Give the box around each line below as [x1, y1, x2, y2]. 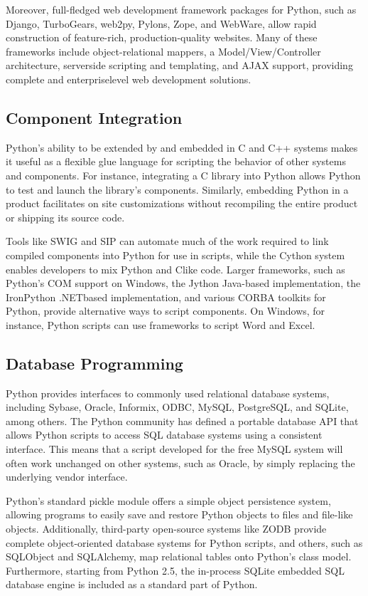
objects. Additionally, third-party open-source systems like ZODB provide [6, 521, 327, 536]
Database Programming [6, 352, 183, 374]
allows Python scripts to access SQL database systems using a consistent [6, 427, 323, 442]
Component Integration [6, 106, 183, 128]
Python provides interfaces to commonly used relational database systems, [6, 385, 330, 400]
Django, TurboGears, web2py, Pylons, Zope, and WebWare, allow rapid [6, 16, 317, 31]
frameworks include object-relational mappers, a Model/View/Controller [6, 43, 321, 58]
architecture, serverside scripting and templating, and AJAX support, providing [6, 58, 353, 73]
